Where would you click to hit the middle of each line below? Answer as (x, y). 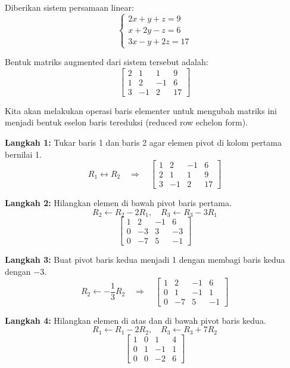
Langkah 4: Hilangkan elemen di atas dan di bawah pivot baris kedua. (135, 320)
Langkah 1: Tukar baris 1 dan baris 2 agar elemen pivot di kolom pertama (143, 142)
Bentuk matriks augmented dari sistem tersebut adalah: (107, 62)
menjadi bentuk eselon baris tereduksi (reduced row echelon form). (126, 122)
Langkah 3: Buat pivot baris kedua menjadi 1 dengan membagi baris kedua (145, 260)
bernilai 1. (23, 154)
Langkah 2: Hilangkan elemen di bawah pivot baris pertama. (118, 203)
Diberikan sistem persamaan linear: (69, 7)
